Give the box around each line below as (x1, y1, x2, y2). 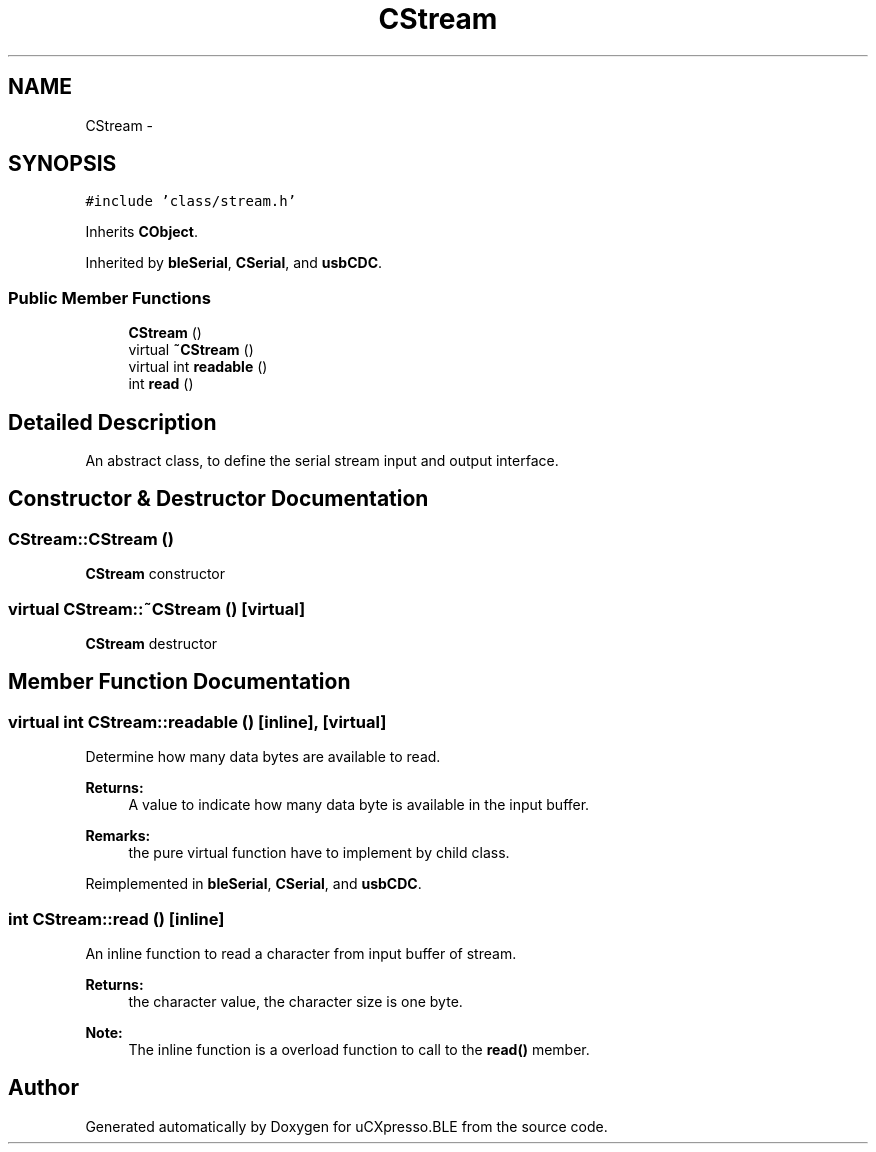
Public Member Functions (8, 287, 211, 308)
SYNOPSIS (8, 151, 117, 177)
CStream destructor (85, 635, 218, 652)
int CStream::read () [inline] (8, 908, 225, 929)
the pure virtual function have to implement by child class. (128, 844, 510, 862)
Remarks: (85, 827, 151, 845)
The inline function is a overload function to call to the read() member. (128, 1040, 590, 1058)
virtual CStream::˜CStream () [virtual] (8, 598, 306, 619)
